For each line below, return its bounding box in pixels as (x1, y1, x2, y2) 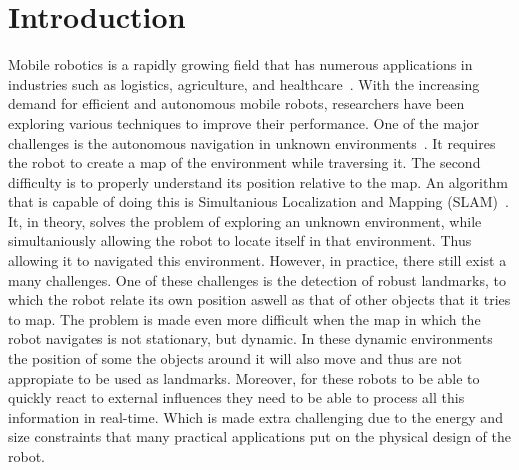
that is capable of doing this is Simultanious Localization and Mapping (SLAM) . (8, 191, 509, 212)
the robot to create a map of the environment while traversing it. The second (8, 152, 481, 173)
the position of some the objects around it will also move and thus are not (8, 348, 462, 369)
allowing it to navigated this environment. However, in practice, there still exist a (8, 250, 507, 271)
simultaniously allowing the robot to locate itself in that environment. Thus (8, 230, 472, 251)
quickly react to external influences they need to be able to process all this (8, 387, 465, 408)
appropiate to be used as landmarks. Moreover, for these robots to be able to (8, 367, 480, 388)
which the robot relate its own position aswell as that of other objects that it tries (8, 289, 511, 310)
